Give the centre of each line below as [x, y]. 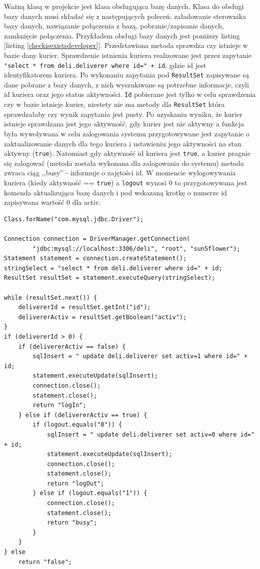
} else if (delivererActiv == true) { [83, 415]
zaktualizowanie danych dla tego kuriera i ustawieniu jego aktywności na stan [123, 143]
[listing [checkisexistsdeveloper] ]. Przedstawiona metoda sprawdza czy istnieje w [126, 45]
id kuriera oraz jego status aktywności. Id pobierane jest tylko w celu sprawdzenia [130, 94]
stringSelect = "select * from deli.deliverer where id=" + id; [113, 268]
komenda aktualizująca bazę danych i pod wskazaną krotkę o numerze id [115, 192]
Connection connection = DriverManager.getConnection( [97, 239]
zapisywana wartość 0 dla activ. [52, 202]
